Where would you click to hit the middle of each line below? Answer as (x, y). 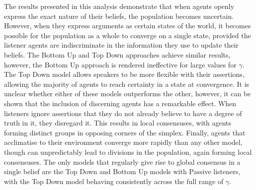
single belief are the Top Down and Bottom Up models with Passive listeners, (122, 171)
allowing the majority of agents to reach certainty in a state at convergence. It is (127, 84)
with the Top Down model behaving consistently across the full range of (114, 181)
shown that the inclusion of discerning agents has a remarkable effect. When (120, 103)
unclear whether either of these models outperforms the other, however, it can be (128, 94)
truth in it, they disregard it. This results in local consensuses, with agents (118, 123)
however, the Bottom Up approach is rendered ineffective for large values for (120, 64)
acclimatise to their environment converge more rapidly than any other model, (123, 142)
